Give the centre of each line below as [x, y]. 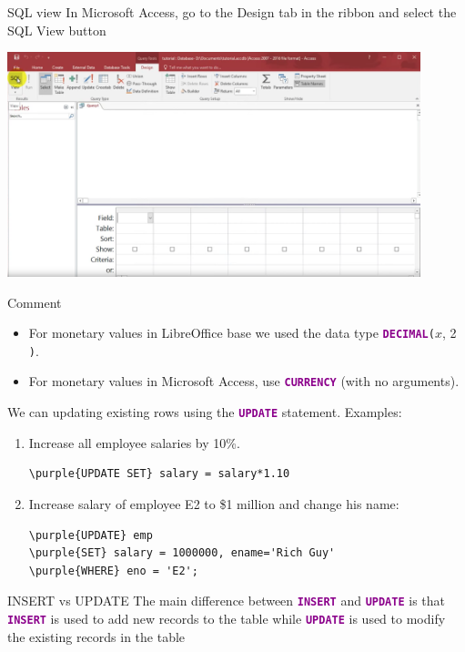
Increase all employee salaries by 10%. [134, 442]
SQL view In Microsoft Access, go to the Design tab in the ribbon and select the [232, 12]
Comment [35, 302]
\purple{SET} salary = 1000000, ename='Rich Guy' [182, 553]
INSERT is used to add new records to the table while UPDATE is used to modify [227, 618]
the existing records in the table [96, 636]
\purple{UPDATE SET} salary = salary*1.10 [159, 474]
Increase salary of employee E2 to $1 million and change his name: [214, 503]
